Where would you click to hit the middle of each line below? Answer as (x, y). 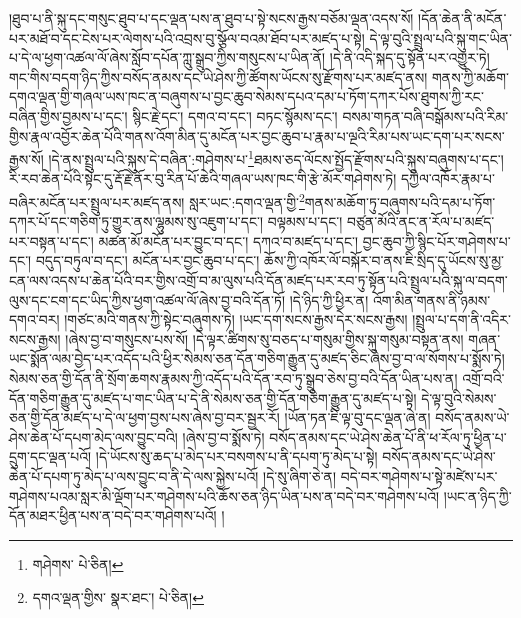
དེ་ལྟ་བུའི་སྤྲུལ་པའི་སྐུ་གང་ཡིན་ (440, 37)
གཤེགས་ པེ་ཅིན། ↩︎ (78, 563)
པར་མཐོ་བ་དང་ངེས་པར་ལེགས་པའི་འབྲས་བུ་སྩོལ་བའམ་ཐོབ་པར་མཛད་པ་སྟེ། (187, 37)
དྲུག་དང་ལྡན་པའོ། (50, 456)
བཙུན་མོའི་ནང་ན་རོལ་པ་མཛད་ (421, 221)
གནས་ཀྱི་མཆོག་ (470, 76)
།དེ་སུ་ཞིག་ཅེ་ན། (300, 475)
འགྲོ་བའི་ (483, 378)
